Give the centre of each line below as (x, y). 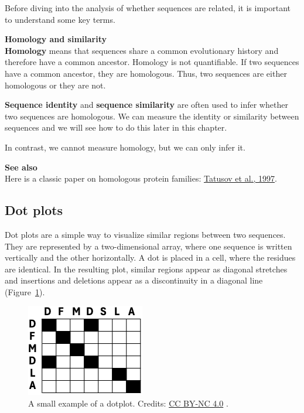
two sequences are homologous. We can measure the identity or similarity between (152, 116)
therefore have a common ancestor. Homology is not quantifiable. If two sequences (152, 62)
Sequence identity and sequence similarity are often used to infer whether (146, 105)
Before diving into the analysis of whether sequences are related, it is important (148, 8)
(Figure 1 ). (25, 291)
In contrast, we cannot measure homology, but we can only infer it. (125, 147)
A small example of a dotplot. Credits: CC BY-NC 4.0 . (128, 403)
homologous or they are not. (55, 85)
